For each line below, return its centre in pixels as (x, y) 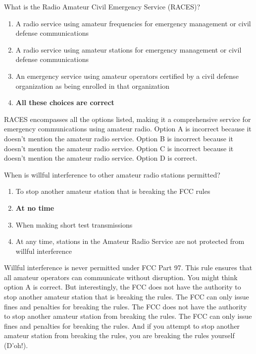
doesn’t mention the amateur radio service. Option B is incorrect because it (119, 138)
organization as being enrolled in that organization (92, 86)
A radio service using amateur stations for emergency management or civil (128, 49)
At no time (35, 207)
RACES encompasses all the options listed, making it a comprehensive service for (128, 119)
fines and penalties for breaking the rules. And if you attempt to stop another (122, 325)
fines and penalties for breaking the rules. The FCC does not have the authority (126, 306)
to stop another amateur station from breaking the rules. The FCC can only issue (128, 316)
